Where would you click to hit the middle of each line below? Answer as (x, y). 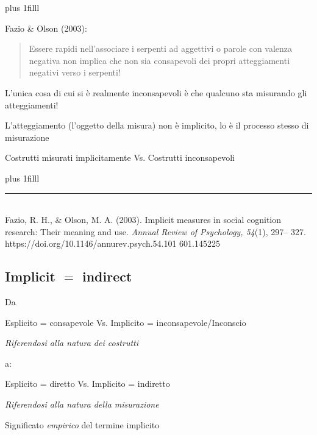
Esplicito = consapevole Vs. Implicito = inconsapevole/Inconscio (126, 322)
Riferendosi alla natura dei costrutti (72, 343)
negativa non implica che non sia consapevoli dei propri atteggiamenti (159, 60)
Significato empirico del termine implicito (82, 424)
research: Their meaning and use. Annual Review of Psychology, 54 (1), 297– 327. (155, 231)
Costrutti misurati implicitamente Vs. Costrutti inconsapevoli (120, 157)
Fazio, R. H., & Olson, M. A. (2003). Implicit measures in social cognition (143, 220)
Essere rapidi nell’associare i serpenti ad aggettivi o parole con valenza (161, 48)
